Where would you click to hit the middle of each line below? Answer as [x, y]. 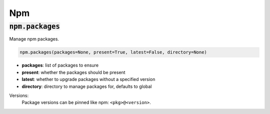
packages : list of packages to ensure [60, 65]
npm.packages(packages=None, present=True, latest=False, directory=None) [113, 52]
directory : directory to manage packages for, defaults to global [87, 86]
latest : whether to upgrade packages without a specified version [88, 79]
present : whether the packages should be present [73, 72]
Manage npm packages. [34, 39]
